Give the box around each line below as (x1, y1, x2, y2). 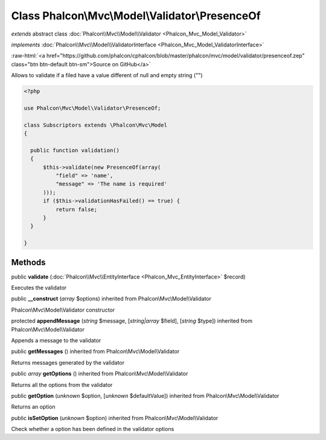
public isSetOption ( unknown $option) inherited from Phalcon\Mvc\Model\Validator (11, 414, 219, 421)
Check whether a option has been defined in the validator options (11, 426, 174, 433)
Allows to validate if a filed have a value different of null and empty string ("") (11, 72, 203, 79)
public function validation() (30, 146, 120, 154)
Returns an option (11, 403, 56, 410)
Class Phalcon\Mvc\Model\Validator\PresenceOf (11, 9, 261, 22)
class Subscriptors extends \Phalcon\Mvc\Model (24, 121, 167, 128)
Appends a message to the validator (11, 336, 101, 344)
